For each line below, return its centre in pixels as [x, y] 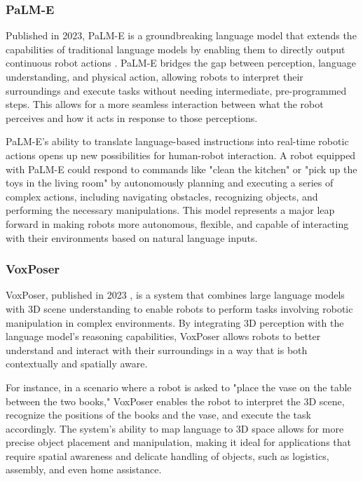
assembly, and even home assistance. [84, 469]
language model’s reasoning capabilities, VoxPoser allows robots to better [163, 336]
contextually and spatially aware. [77, 364]
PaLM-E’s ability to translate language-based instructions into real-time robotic [177, 141]
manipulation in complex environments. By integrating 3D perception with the [175, 322]
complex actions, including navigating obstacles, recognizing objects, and [162, 196]
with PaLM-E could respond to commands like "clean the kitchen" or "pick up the [181, 169]
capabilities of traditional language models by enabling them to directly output [176, 49]
